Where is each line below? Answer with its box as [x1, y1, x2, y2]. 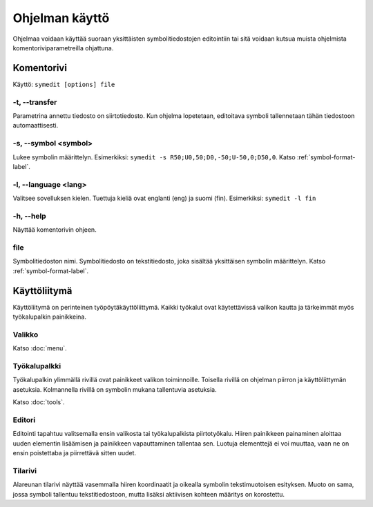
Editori [12, 415, 36, 424]
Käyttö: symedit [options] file [12, 80, 115, 88]
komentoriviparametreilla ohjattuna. [12, 43, 114, 52]
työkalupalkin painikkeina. [12, 312, 86, 321]
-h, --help [12, 211, 46, 221]
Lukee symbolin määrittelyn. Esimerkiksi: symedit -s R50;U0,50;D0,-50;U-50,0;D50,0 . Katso [12, 152, 296, 161]
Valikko [12, 330, 39, 339]
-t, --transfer [12, 97, 57, 107]
